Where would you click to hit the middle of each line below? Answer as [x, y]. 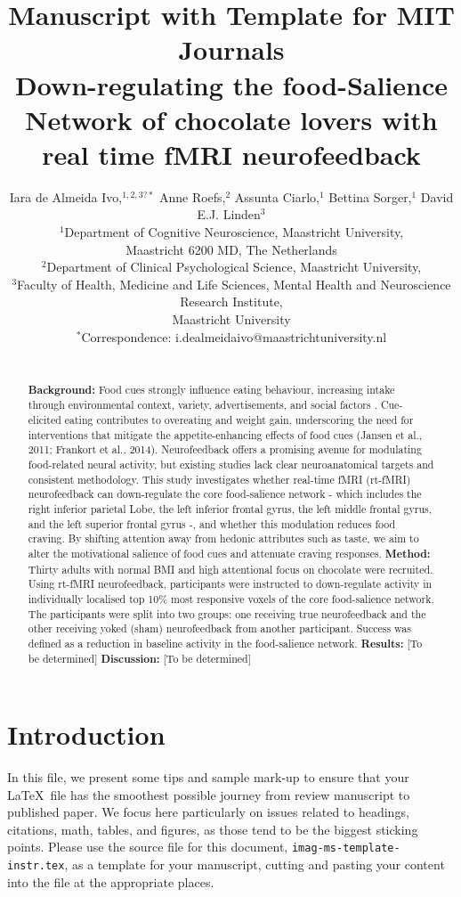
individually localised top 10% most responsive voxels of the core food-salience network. [231, 598]
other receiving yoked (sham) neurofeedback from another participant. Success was [219, 628]
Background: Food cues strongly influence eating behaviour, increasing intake [211, 389]
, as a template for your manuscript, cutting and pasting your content [255, 864]
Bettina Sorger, [370, 196]
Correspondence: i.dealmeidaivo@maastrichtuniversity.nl [234, 336]
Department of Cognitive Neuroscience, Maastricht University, [234, 232]
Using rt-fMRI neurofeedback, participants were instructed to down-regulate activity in [230, 584]
